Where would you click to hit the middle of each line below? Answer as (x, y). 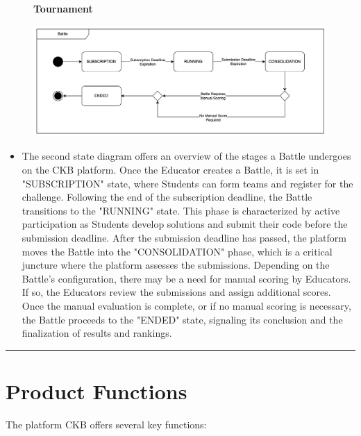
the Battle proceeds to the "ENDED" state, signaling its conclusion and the (182, 319)
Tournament (63, 8)
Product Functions (96, 391)
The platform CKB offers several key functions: (106, 424)
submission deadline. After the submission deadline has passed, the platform (184, 237)
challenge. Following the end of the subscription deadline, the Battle (167, 197)
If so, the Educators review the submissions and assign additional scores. (176, 292)
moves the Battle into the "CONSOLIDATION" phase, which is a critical (177, 251)
